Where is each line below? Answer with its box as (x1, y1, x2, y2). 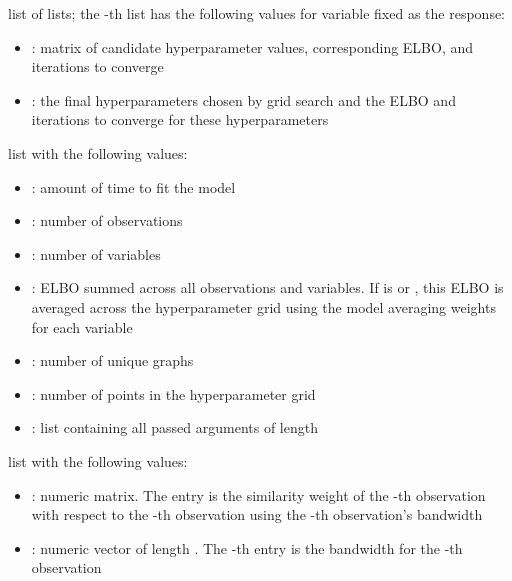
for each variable (31, 316, 133, 337)
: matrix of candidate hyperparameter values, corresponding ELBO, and (31, 36, 474, 57)
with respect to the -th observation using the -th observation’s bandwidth (31, 504, 483, 525)
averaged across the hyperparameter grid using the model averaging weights (31, 296, 496, 317)
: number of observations (31, 210, 183, 231)
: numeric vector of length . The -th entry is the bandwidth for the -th (31, 537, 463, 558)
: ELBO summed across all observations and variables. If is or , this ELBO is (31, 277, 504, 298)
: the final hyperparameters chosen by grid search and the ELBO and (31, 89, 456, 110)
